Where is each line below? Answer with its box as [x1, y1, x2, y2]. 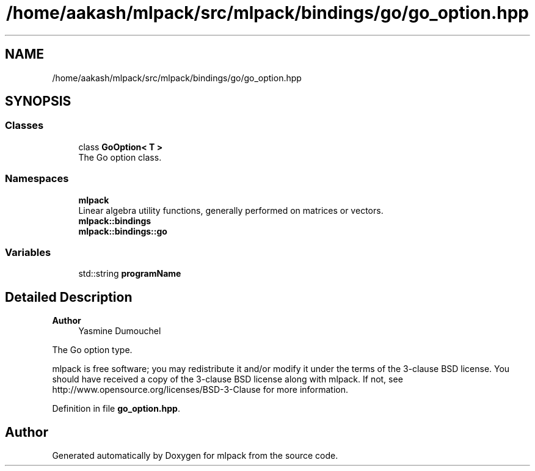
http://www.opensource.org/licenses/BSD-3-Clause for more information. [52, 384, 348, 395]
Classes [5, 119, 44, 132]
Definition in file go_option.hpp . [52, 403, 180, 414]
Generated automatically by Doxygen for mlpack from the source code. [52, 450, 338, 461]
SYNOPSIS [5, 93, 71, 109]
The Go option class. [78, 152, 162, 162]
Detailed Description [5, 289, 133, 305]
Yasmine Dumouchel [78, 326, 161, 337]
